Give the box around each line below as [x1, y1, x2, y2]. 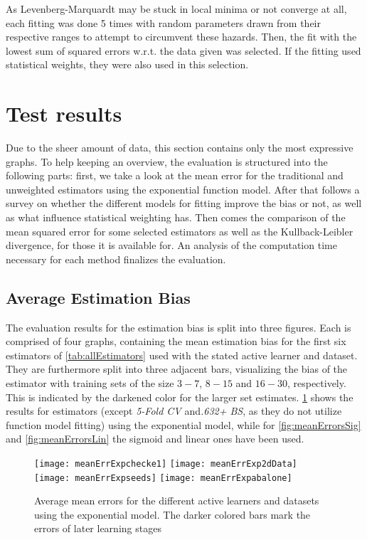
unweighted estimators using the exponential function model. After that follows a [6, 181, 360, 196]
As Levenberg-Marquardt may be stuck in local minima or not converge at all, [6, 1, 347, 16]
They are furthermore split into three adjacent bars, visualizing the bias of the [6, 361, 348, 376]
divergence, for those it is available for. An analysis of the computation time [6, 238, 337, 253]
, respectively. [287, 376, 346, 391]
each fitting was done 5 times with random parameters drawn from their [6, 15, 321, 30]
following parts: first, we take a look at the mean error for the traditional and [6, 168, 344, 183]
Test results [6, 99, 122, 128]
